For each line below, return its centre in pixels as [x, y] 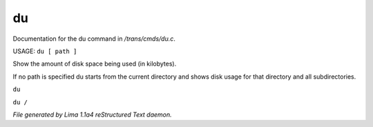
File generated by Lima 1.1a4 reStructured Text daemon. [92, 115]
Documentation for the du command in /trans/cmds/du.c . [94, 39]
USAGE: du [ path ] [45, 51]
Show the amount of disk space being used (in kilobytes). [95, 64]
